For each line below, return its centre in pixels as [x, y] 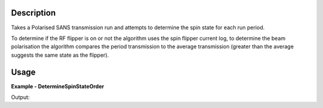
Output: [20, 97]
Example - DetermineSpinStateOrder [58, 86]
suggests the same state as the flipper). [60, 55]
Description [33, 13]
